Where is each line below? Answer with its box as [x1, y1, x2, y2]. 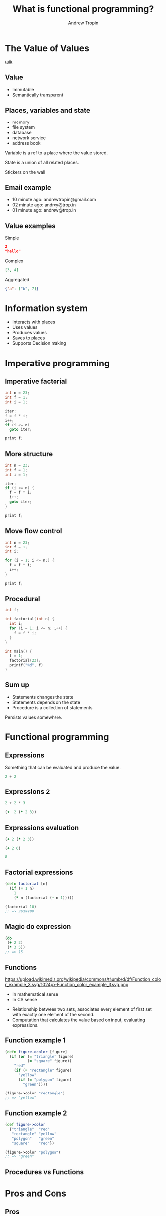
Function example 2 [5, 1109, 67, 1117]
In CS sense [12, 996, 37, 1002]
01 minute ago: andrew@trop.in [12, 207, 76, 213]
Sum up [5, 681, 30, 689]
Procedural [5, 595, 40, 603]
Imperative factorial [5, 377, 67, 385]
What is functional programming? [12, 3, 154, 15]
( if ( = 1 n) [9, 886, 35, 891]
